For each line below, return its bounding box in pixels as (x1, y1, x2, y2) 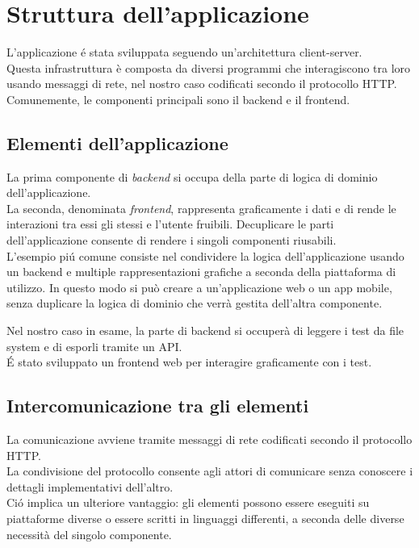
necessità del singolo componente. (6, 525, 172, 542)
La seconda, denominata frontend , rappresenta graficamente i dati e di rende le (6, 199, 396, 216)
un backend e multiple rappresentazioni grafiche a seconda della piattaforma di (6, 263, 396, 280)
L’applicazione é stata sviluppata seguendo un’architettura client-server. (6, 44, 362, 61)
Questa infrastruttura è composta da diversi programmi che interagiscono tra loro (6, 59, 411, 76)
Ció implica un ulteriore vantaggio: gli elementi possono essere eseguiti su (6, 494, 370, 511)
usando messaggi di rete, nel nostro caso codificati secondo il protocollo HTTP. (6, 75, 397, 92)
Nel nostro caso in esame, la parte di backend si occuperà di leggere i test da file (6, 322, 404, 339)
